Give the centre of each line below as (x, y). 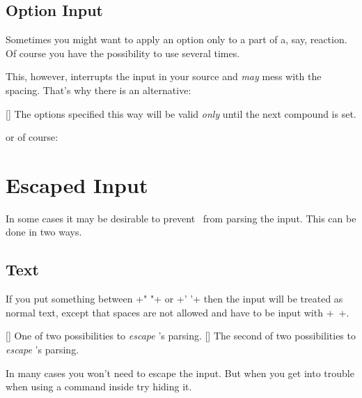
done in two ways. (44, 232)
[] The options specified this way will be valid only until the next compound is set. (181, 113)
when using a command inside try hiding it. (99, 386)
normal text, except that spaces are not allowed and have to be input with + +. (178, 312)
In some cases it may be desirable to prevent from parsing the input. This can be (181, 218)
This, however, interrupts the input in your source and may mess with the (164, 76)
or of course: (32, 137)
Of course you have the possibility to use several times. (123, 53)
